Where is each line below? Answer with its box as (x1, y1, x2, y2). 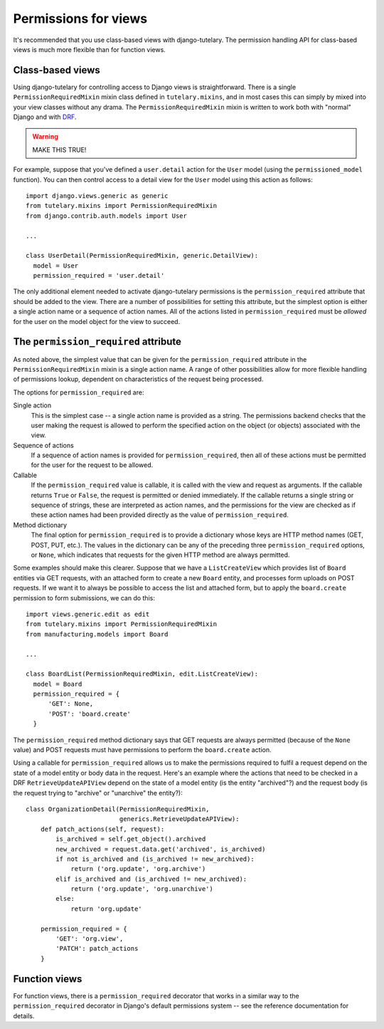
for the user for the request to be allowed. (31, 461, 154, 469)
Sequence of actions (13, 441, 74, 449)
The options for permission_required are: (13, 388, 144, 397)
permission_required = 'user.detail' (33, 271, 165, 280)
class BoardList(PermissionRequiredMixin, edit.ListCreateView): (26, 670, 259, 678)
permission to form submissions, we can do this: (13, 593, 156, 602)
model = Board (33, 680, 82, 688)
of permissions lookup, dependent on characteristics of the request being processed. (13, 375, 264, 384)
